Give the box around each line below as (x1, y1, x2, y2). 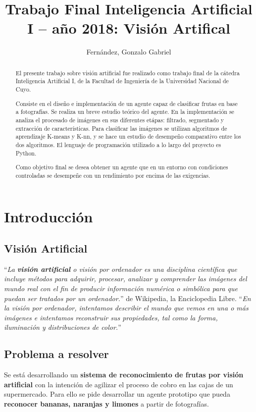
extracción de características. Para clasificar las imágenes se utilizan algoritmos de (15, 124, 227, 132)
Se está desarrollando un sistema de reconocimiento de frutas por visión (4, 369, 244, 380)
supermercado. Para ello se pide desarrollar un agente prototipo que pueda (4, 389, 230, 399)
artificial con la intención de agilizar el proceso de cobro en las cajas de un (4, 379, 233, 389)
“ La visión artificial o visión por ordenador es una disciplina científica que (4, 263, 237, 274)
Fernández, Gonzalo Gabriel (86, 47, 171, 57)
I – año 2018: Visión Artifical (27, 18, 230, 38)
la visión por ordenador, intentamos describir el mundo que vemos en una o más (4, 303, 249, 313)
